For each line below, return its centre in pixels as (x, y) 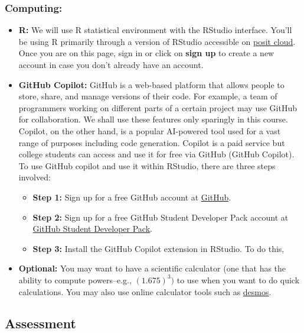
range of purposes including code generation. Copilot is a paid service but (152, 142)
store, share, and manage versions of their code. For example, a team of (148, 96)
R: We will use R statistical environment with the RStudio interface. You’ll (155, 30)
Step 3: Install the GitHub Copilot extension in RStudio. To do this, (158, 248)
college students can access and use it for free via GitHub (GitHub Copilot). (156, 154)
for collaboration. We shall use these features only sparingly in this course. (153, 119)
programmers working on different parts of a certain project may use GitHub (158, 107)
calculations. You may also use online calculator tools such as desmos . (145, 291)
